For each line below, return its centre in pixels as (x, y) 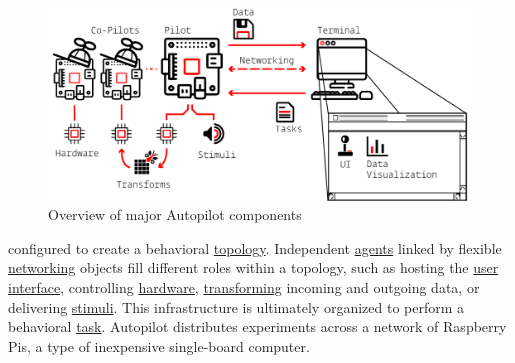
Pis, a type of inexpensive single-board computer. (159, 345)
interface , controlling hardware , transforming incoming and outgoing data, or (244, 286)
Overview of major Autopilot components (175, 214)
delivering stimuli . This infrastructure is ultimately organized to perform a (236, 306)
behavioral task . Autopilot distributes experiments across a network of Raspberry (257, 326)
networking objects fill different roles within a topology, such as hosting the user (253, 267)
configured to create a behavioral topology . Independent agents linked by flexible (255, 247)
